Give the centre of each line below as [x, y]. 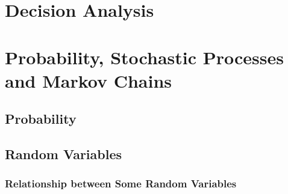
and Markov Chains [89, 80]
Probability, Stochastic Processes [144, 57]
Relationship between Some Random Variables [121, 183]
